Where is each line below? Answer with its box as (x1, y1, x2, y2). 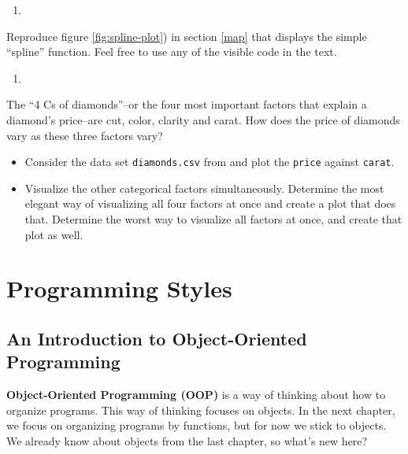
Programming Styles (6, 272, 232, 305)
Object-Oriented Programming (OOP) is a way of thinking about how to (6, 386, 386, 403)
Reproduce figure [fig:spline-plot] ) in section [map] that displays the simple (6, 28, 367, 44)
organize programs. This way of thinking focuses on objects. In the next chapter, (6, 401, 395, 418)
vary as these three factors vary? (6, 127, 163, 143)
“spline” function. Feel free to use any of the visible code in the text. (6, 43, 337, 60)
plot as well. (24, 226, 83, 242)
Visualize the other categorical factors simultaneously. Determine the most (24, 179, 384, 196)
